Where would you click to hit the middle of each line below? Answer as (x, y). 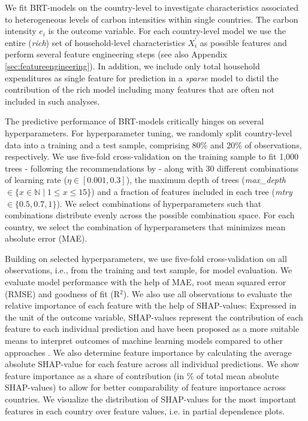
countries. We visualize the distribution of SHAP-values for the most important (151, 399)
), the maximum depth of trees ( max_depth (206, 180)
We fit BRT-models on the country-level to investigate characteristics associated (152, 7)
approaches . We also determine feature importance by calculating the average (148, 352)
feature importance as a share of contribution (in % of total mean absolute (142, 375)
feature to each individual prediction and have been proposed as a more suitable (152, 329)
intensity (21, 31)
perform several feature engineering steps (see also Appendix (116, 54)
